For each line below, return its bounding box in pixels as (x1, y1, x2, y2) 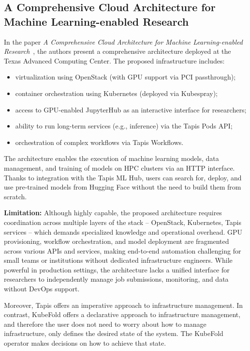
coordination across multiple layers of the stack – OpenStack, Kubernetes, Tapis (4, 217, 242, 227)
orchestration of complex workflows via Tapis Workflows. (15, 137, 184, 147)
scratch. (4, 191, 27, 201)
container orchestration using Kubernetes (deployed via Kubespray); (15, 88, 218, 98)
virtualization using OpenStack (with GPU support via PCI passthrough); (15, 72, 236, 82)
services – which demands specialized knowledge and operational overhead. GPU (4, 226, 243, 237)
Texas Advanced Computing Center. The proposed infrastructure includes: (4, 55, 225, 65)
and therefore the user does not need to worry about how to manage (4, 319, 206, 329)
